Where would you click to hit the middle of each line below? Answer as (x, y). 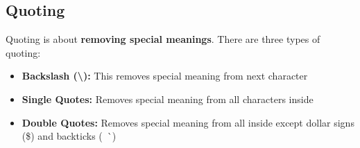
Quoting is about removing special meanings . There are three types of (163, 39)
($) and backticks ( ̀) (69, 136)
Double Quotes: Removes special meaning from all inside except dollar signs (188, 122)
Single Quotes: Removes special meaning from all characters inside (168, 99)
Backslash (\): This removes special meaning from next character (165, 76)
